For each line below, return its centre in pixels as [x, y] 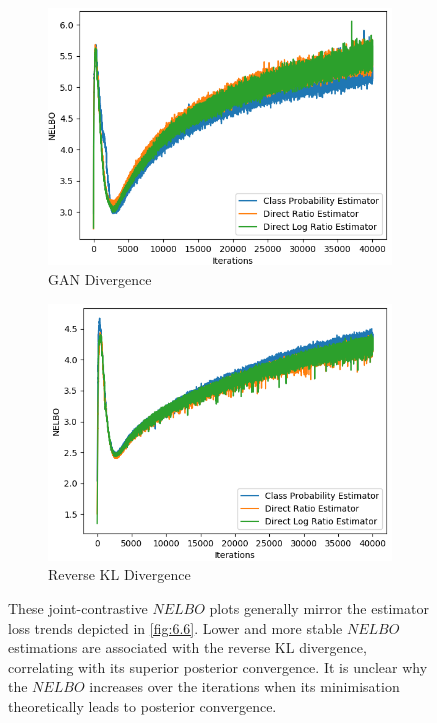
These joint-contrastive [78, 607]
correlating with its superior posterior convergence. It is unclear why [218, 666]
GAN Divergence [100, 278]
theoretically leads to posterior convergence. [142, 705]
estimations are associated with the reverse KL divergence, [187, 647]
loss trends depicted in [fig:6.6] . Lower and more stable [175, 627]
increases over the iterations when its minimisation [244, 686]
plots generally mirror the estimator [319, 607]
